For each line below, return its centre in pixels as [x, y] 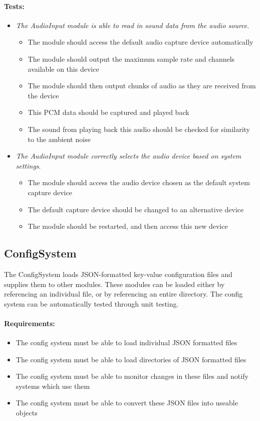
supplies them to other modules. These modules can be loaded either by [114, 284]
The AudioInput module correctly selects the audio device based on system [128, 156]
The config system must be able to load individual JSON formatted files [126, 342]
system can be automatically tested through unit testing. [91, 303]
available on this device [63, 68]
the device [43, 95]
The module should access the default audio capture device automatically [141, 42]
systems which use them [53, 386]
